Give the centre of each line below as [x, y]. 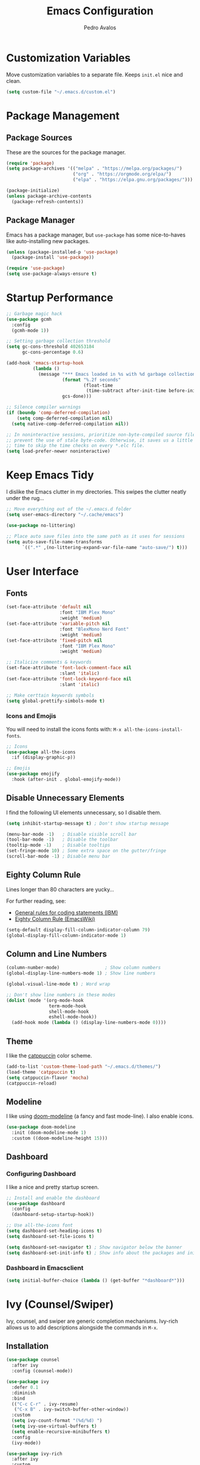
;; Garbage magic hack [34, 314]
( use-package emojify [33, 774]
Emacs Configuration [100, 11]
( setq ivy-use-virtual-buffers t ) [54, 1426]
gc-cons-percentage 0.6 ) [53, 353]
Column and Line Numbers [57, 954]
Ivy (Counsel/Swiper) [60, 1304]
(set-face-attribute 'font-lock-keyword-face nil [69, 679]
